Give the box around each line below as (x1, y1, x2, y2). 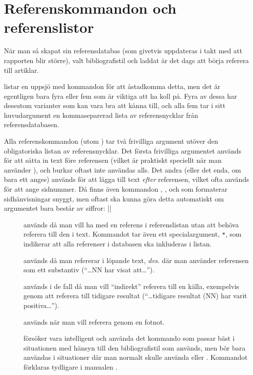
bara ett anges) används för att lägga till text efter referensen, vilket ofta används (4, 174, 249, 184)
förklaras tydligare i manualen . (23, 362, 117, 372)
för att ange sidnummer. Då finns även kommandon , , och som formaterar (4, 184, 228, 194)
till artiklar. (4, 65, 39, 75)
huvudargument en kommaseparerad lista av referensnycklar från (4, 110, 198, 120)
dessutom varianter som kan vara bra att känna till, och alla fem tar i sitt (4, 100, 226, 110)
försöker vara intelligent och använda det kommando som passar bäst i (23, 333, 235, 343)
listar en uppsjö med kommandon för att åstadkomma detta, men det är (4, 81, 221, 91)
